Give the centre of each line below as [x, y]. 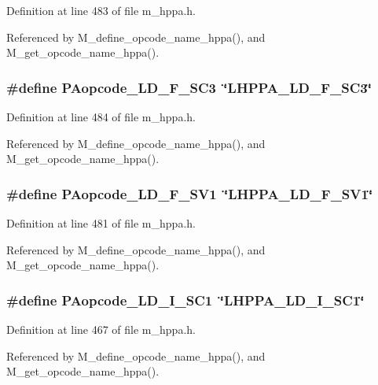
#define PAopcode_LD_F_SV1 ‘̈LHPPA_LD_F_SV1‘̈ [190, 193]
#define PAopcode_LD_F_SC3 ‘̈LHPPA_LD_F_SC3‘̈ [189, 87]
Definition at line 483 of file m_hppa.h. [101, 10]
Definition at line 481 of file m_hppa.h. [101, 223]
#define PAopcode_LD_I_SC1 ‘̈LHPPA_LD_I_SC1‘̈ [185, 300]
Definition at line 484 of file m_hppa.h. [101, 117]
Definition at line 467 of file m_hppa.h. [101, 329]
